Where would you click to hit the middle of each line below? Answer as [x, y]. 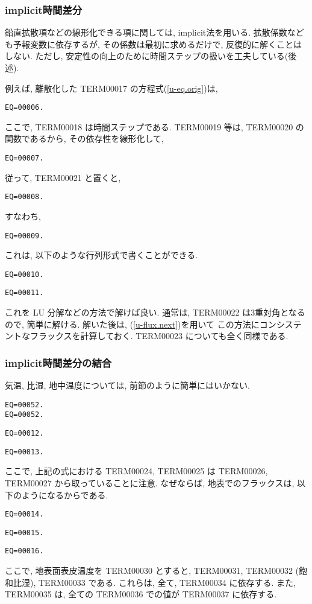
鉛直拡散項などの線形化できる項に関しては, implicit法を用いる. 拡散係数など [154, 32]
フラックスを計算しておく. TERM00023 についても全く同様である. [159, 336]
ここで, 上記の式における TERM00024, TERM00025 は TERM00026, [136, 471]
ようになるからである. [65, 494]
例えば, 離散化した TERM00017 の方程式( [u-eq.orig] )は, [111, 88]
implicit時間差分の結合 [58, 362]
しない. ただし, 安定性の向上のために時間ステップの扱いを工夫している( [147, 56]
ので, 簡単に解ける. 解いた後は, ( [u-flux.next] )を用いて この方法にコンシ [145, 324]
